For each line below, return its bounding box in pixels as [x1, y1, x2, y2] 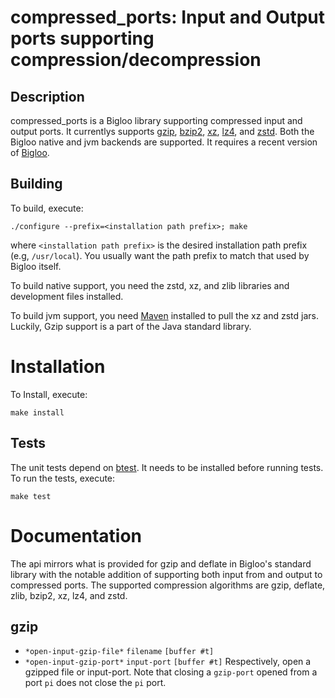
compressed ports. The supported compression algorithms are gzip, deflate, [10, 579, 326, 591]
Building [10, 176, 63, 193]
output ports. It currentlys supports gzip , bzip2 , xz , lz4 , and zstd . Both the [10, 126, 315, 137]
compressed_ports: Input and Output [10, 6, 326, 29]
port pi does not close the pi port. [24, 677, 167, 689]
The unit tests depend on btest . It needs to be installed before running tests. [10, 461, 324, 473]
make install [10, 407, 65, 418]
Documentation [10, 524, 143, 547]
